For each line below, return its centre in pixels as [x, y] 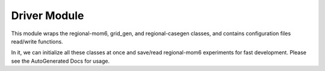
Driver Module [48, 16]
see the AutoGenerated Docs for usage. [60, 61]
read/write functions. [37, 41]
